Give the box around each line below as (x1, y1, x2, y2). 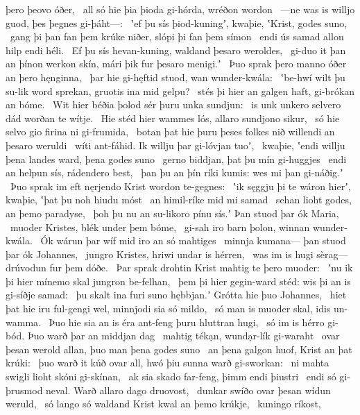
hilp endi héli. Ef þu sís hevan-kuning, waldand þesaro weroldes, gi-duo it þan (6, 42, 346, 57)
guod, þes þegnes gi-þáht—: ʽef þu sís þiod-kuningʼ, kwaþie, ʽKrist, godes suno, (6, 15, 348, 30)
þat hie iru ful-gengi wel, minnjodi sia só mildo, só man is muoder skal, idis (6, 301, 331, 316)
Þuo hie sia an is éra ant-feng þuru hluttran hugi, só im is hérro (49, 314, 325, 329)
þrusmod (6, 382, 43, 397)
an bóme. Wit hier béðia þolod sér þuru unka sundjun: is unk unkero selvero (6, 97, 341, 112)
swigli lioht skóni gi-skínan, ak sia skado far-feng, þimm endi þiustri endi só (6, 369, 336, 384)
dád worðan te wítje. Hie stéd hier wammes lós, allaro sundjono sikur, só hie (6, 110, 340, 125)
